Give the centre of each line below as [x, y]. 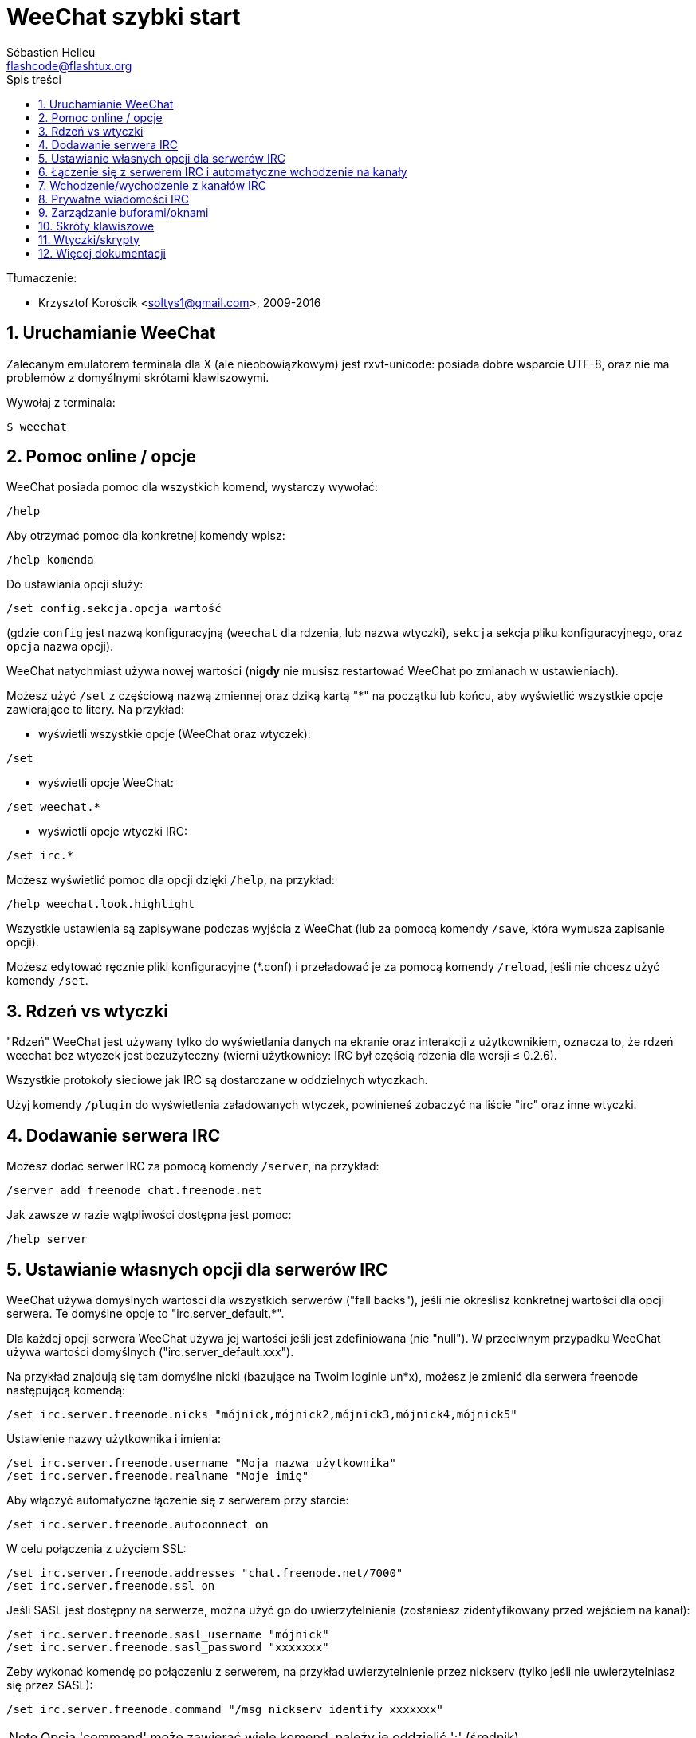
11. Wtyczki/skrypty [89, 239]
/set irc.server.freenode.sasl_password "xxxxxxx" [168, 1647]
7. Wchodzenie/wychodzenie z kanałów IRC [153, 185]
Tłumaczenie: [42, 277]
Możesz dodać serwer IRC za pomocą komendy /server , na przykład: [193, 1166]
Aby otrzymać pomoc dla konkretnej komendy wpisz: [146, 536]
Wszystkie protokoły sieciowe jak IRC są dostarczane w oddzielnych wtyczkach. [217, 1080]
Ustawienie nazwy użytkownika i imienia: [114, 1438]
